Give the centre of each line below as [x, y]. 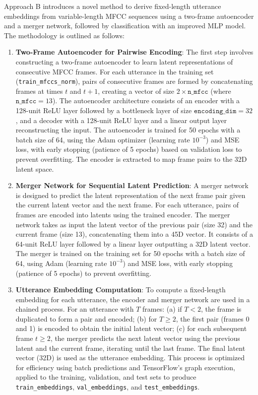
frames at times [39, 91]
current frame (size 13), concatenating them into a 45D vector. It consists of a [134, 234]
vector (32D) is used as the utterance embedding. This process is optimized [130, 358]
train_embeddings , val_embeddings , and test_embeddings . [108, 387]
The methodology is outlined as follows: [64, 35]
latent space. [35, 168]
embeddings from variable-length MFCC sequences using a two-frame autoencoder [129, 16]
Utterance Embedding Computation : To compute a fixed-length [121, 290]
